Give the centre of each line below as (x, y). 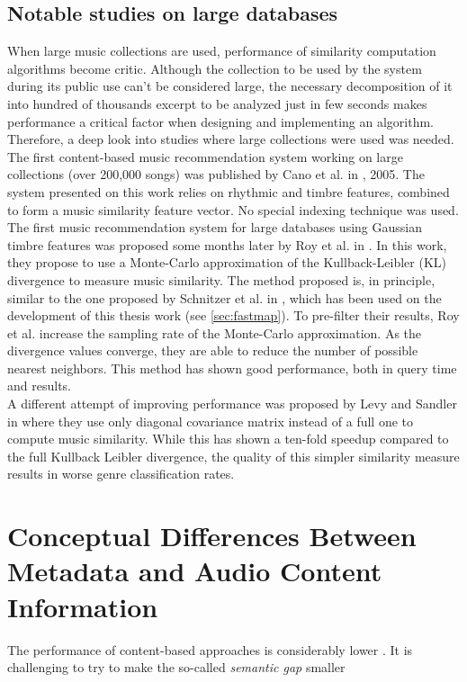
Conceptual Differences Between (212, 536)
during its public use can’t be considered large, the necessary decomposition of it (230, 86)
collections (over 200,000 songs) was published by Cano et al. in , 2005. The (216, 174)
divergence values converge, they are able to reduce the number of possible (213, 350)
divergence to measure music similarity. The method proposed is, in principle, (221, 279)
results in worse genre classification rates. (121, 474)
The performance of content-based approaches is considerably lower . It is (210, 649)
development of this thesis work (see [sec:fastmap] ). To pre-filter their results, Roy (233, 315)
